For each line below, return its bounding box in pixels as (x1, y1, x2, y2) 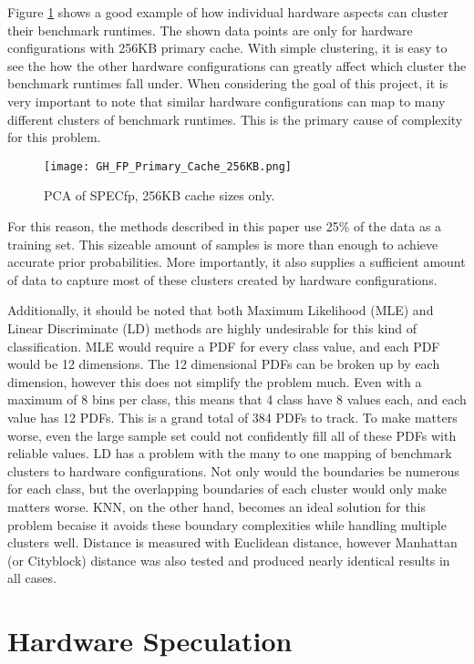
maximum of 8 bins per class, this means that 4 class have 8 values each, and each (7, 390, 467, 409)
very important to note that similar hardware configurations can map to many (7, 91, 446, 110)
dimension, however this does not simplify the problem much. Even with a (7, 372, 422, 391)
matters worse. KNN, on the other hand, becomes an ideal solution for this (7, 496, 427, 516)
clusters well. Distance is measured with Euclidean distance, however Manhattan (7, 533, 458, 552)
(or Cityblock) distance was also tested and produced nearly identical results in (7, 550, 450, 569)
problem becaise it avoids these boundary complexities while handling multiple (7, 515, 447, 534)
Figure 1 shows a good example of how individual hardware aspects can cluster (7, 3, 448, 21)
